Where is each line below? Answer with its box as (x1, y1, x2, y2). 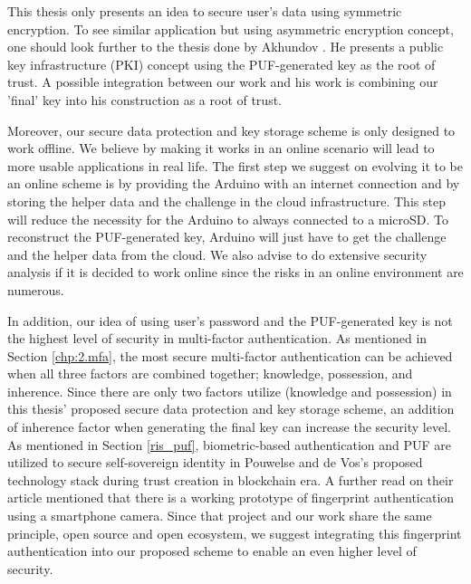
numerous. (7, 280, 64, 299)
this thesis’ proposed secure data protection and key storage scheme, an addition (7, 399, 455, 418)
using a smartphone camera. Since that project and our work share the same (7, 506, 432, 525)
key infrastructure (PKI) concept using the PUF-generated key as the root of (7, 54, 436, 73)
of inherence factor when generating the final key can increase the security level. (7, 417, 451, 436)
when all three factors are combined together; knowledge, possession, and (7, 364, 413, 383)
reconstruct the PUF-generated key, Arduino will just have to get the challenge (7, 227, 447, 246)
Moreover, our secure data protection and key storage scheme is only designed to (7, 120, 456, 139)
